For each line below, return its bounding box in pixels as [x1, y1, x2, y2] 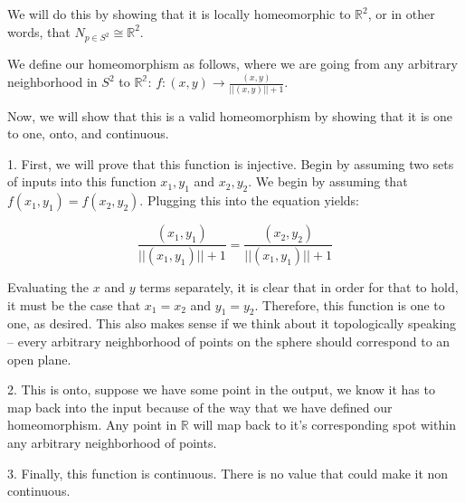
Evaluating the [7, 278, 90, 297]
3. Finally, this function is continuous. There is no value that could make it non [7, 463, 449, 482]
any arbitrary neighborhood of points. [7, 432, 217, 451]
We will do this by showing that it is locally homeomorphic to [7, 5, 351, 23]
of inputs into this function [7, 172, 157, 191]
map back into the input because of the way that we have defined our [7, 397, 393, 416]
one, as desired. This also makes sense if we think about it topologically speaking [7, 314, 457, 333]
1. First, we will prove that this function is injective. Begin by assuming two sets [7, 154, 454, 173]
